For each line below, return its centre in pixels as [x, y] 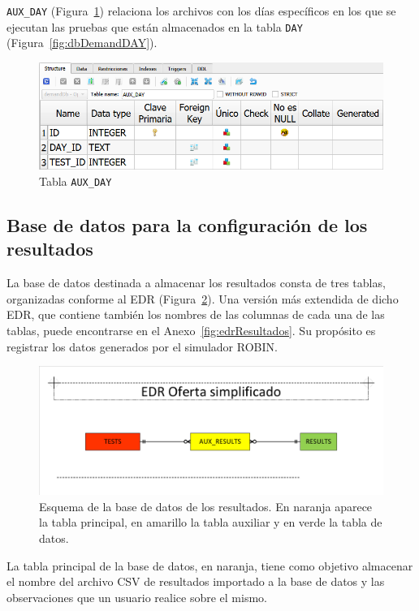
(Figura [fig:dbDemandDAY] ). [82, 43]
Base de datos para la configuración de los [187, 224]
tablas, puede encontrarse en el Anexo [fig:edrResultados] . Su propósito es [191, 330]
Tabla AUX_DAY [76, 181]
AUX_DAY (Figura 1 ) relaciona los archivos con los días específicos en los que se [201, 11]
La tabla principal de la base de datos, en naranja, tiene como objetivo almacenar [210, 565]
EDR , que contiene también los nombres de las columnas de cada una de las [196, 314]
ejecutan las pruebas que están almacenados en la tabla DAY [155, 26]
